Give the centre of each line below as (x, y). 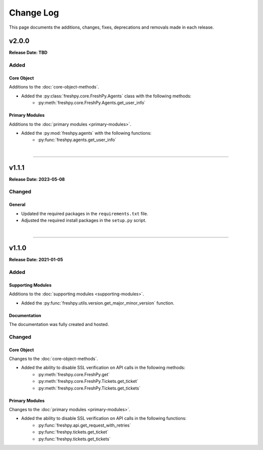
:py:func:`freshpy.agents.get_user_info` (77, 140)
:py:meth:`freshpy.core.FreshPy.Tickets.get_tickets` (89, 388)
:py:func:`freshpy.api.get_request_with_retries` (84, 425)
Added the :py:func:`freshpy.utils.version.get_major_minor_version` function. (98, 303)
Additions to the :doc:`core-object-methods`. (54, 87)
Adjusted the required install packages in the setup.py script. (84, 220)
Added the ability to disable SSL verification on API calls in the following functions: (104, 418)
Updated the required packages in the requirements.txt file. (85, 214)
